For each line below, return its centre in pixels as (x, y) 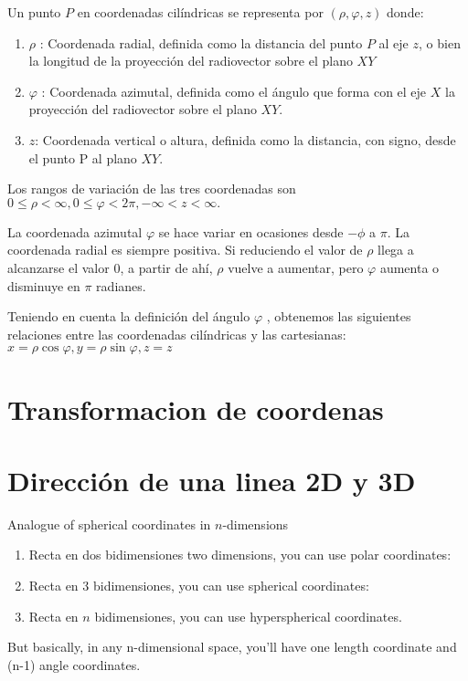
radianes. (121, 285)
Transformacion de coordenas (196, 409)
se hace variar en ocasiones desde (251, 231)
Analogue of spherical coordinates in (109, 524)
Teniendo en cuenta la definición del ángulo (129, 316)
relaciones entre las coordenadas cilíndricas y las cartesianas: (177, 334)
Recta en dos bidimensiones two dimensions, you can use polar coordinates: (240, 555)
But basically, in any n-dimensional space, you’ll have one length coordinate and (232, 647)
